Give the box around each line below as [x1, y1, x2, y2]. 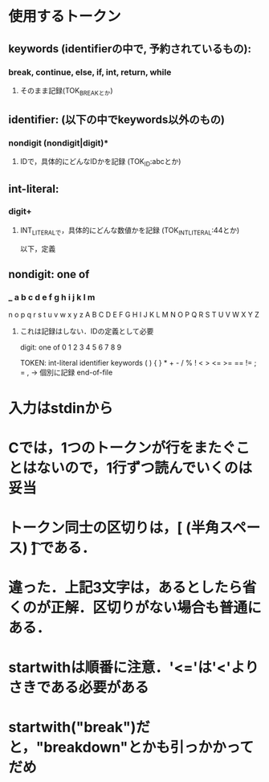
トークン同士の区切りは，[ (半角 [8, 518, 219, 537]
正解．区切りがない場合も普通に [51, 599, 263, 617]
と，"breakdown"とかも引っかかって [8, 739, 255, 756]
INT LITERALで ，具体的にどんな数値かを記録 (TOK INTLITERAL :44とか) [19, 225, 240, 237]
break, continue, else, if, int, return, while [8, 66, 172, 77]
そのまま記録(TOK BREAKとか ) [19, 85, 114, 97]
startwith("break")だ [8, 719, 151, 736]
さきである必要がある [8, 678, 149, 697]
